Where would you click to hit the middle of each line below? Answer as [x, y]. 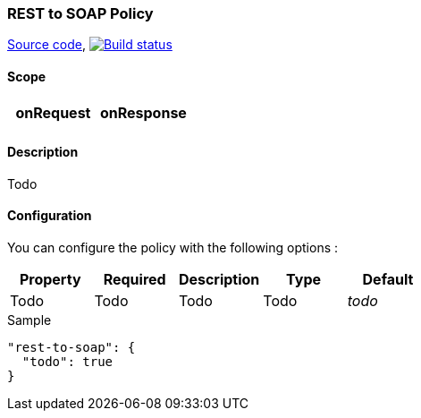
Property [50, 280]
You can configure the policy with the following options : [173, 248]
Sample [29, 320]
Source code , [46, 45]
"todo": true [67, 362]
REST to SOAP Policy [80, 13]
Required [135, 280]
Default [388, 280]
